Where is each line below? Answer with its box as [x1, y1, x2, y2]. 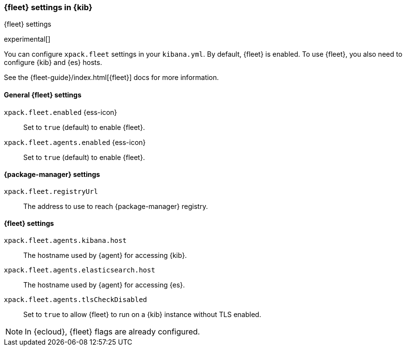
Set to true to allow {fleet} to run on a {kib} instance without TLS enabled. [23, 310, 261, 319]
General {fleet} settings [4, 90, 81, 99]
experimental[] [4, 35, 50, 44]
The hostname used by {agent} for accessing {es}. [23, 281, 185, 289]
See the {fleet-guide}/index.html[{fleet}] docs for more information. [4, 73, 219, 82]
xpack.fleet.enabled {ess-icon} [4, 108, 117, 116]
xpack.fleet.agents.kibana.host [4, 237, 127, 245]
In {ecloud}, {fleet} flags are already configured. [25, 327, 200, 337]
